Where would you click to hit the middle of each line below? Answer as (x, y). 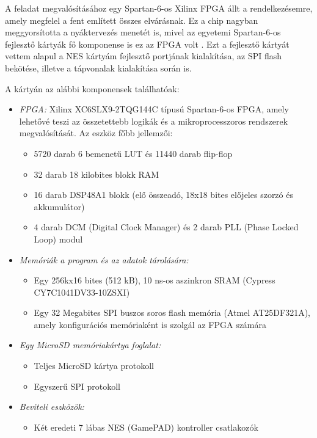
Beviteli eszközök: (52, 407)
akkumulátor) (59, 206)
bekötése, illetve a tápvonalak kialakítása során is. (98, 68)
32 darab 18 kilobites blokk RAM (97, 174)
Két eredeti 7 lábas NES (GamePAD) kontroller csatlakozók (146, 427)
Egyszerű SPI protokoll (77, 386)
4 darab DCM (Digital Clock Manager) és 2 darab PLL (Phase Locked (166, 227)
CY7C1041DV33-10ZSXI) (82, 292)
